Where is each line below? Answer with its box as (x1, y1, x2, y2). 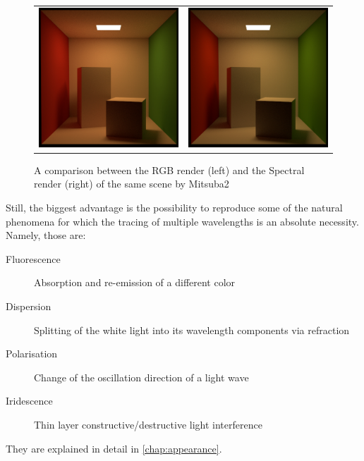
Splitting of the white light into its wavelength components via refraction (34, 322, 350, 337)
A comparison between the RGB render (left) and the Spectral (34, 162, 305, 177)
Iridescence (6, 393, 53, 408)
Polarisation (6, 346, 58, 361)
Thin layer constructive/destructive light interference (34, 417, 262, 431)
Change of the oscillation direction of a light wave (34, 369, 249, 384)
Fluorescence (6, 251, 61, 266)
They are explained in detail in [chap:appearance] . (6, 441, 222, 455)
